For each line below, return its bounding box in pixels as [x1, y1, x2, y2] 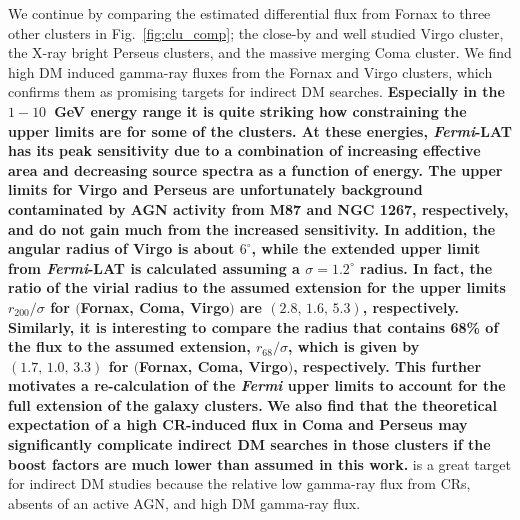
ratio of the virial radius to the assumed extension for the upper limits [8, 277, 506, 298]
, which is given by [287, 336, 420, 357]
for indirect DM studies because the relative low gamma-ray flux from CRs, [8, 473, 471, 494]
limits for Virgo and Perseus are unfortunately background [8, 179, 423, 200]
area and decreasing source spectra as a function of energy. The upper [8, 159, 503, 180]
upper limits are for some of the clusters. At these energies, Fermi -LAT [8, 120, 512, 141]
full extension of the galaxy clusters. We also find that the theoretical [8, 394, 497, 415]
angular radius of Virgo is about [8, 238, 235, 259]
